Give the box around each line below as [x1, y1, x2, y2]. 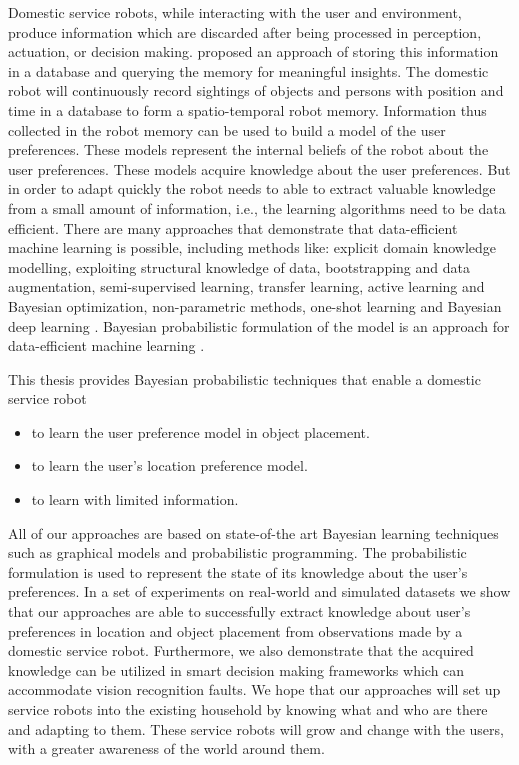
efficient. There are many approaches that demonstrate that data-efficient [8, 217, 458, 238]
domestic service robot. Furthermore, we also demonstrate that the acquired [8, 640, 474, 661]
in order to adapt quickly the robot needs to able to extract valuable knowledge [8, 178, 496, 199]
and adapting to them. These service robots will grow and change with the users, [8, 718, 504, 739]
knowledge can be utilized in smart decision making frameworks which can [8, 659, 465, 680]
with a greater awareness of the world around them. [8, 738, 325, 759]
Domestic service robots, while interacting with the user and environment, [8, 2, 462, 22]
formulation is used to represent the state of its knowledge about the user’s [8, 561, 468, 582]
